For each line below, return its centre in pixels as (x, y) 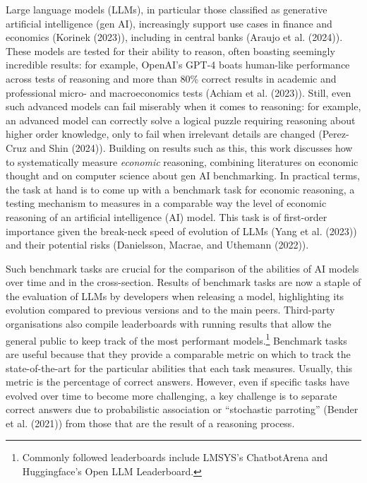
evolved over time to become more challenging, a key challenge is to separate (172, 395)
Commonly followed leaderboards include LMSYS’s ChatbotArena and (175, 457)
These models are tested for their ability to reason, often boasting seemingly (170, 50)
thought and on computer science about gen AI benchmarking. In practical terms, (183, 175)
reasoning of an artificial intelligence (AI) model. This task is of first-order (167, 216)
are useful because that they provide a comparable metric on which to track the (178, 353)
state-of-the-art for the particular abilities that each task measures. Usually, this (179, 368)
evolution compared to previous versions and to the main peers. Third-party (170, 310)
